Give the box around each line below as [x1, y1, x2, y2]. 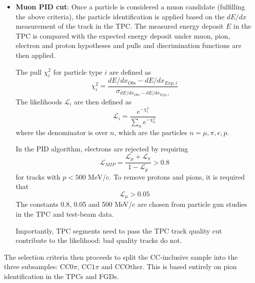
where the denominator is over [15, 127, 108, 137]
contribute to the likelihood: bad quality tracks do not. [15, 235, 182, 245]
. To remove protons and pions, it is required [109, 171, 245, 182]
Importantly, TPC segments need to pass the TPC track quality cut [15, 225, 222, 236]
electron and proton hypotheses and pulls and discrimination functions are [15, 40, 242, 50]
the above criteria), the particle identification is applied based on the [15, 11, 225, 21]
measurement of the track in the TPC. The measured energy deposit [15, 21, 224, 31]
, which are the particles [114, 127, 188, 137]
